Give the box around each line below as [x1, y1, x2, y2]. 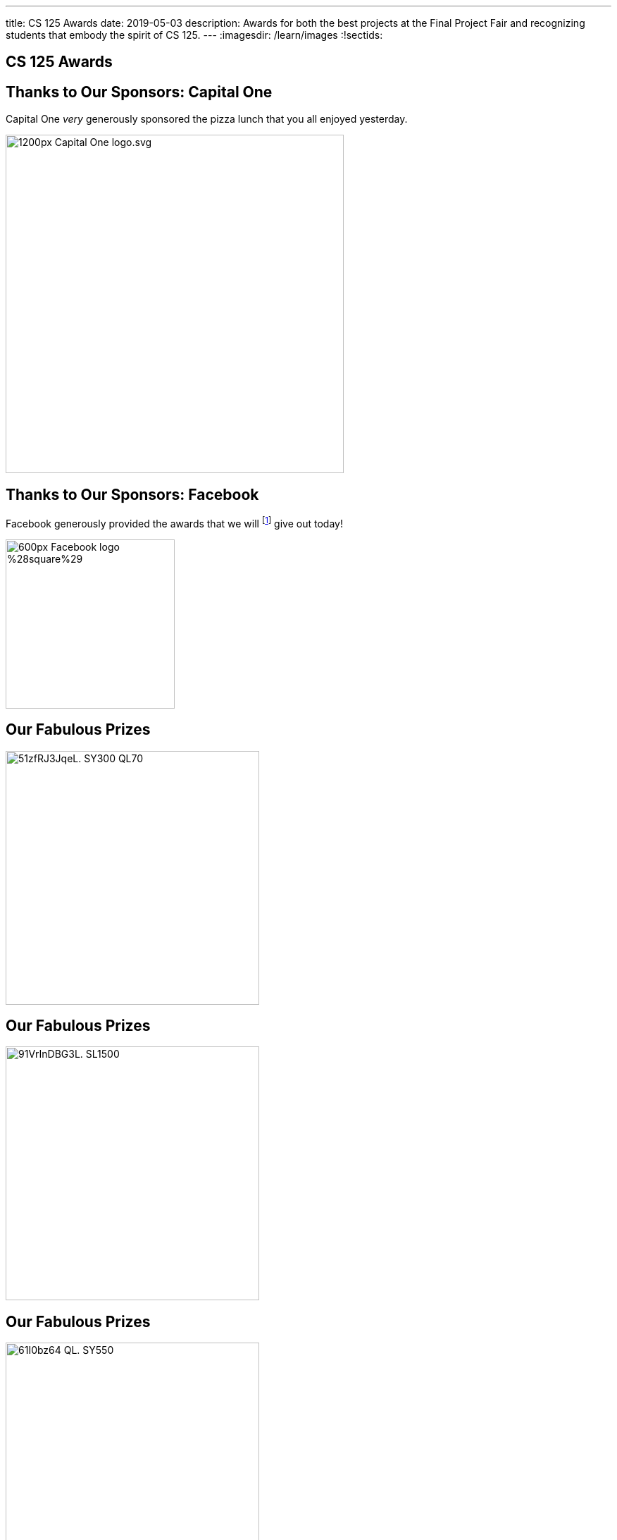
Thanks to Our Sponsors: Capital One [6, 82, 273, 101]
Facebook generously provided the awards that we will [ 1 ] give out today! [6, 515, 343, 530]
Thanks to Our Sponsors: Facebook [6, 485, 259, 503]
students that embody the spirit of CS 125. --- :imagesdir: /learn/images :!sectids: [6, 29, 383, 41]
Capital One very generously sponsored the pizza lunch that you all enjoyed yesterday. [6, 113, 408, 126]
